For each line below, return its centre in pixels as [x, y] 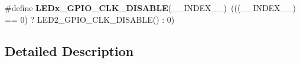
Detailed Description [69, 50]
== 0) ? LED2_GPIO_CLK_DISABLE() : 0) [90, 19]
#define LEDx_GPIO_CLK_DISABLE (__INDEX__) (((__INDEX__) [151, 8]
